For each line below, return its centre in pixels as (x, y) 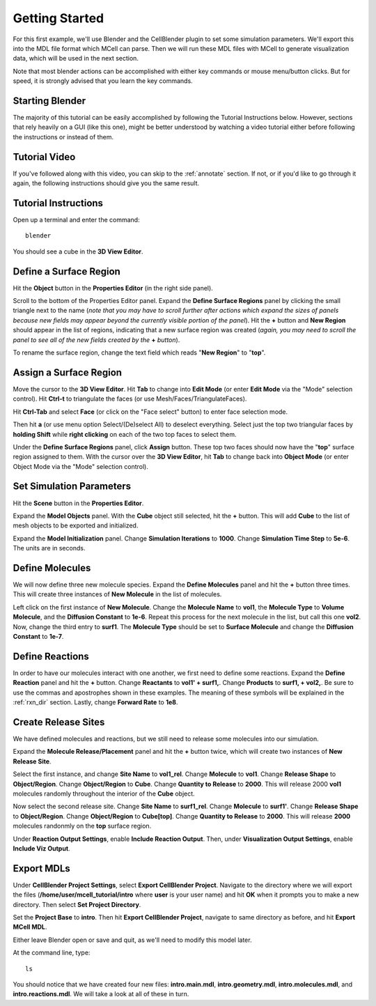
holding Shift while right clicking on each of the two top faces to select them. (125, 434)
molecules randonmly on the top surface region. (82, 826)
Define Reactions (51, 656)
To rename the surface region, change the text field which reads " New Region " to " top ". (139, 353)
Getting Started (58, 18)
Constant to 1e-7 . (38, 636)
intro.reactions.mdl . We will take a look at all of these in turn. (101, 994)
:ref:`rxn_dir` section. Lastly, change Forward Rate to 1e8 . (95, 702)
